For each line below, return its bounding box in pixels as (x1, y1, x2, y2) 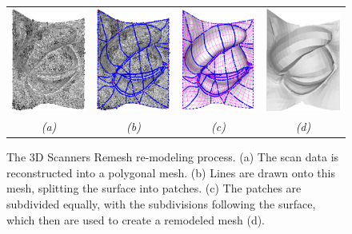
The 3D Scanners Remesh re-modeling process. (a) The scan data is (6, 149, 339, 165)
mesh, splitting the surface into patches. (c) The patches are (6, 180, 302, 196)
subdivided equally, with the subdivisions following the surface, (6, 196, 316, 212)
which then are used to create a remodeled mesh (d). (6, 211, 266, 228)
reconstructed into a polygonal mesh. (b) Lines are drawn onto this (6, 164, 335, 180)
